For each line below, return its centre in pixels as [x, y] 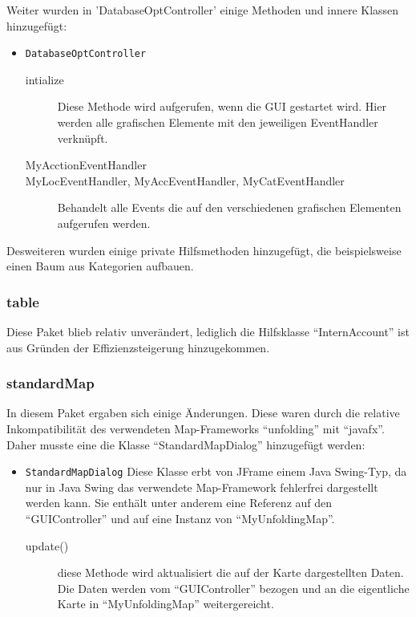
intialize [44, 79]
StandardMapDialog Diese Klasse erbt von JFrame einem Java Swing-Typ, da [216, 471]
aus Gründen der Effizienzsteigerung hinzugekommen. [138, 347]
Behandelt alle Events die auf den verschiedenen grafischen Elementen [229, 207]
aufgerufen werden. [104, 223]
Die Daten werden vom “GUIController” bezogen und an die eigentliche [233, 588]
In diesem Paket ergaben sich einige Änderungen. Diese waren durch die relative [203, 413]
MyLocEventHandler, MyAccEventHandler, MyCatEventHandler [185, 180]
